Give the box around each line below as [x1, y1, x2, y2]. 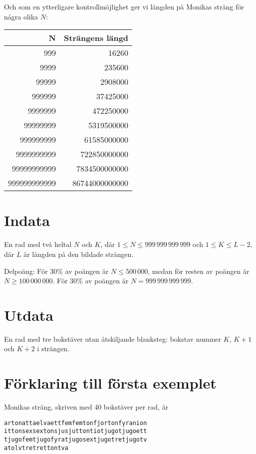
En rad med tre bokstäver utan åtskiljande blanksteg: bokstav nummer [4, 333, 222, 344]
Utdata [4, 304, 54, 325]
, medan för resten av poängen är [148, 265, 250, 276]
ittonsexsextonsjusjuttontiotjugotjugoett [4, 428, 147, 435]
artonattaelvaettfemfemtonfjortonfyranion [4, 419, 147, 427]
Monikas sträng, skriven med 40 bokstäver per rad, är [4, 402, 169, 412]
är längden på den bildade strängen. [23, 248, 134, 259]
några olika [4, 11, 38, 21]
